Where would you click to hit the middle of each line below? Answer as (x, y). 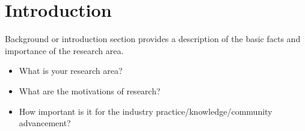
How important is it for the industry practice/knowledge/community (146, 111)
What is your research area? (71, 71)
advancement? (45, 123)
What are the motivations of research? (90, 90)
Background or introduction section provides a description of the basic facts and (153, 39)
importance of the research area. (64, 50)
